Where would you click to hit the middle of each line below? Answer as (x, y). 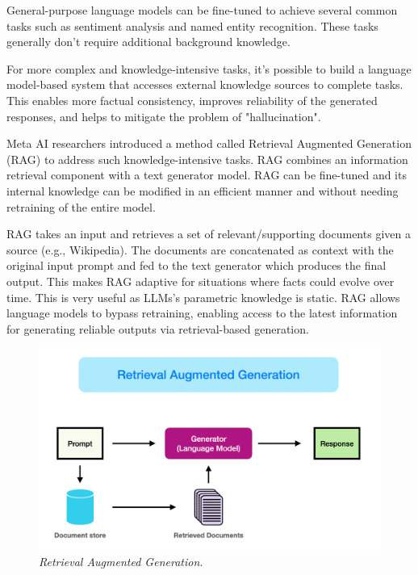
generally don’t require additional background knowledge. (148, 42)
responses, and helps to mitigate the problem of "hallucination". (164, 116)
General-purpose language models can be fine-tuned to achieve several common (202, 10)
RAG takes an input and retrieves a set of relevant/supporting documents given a (209, 234)
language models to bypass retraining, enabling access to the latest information (202, 313)
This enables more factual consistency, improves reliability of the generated (192, 100)
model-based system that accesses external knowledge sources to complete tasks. (205, 84)
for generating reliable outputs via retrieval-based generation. (158, 328)
